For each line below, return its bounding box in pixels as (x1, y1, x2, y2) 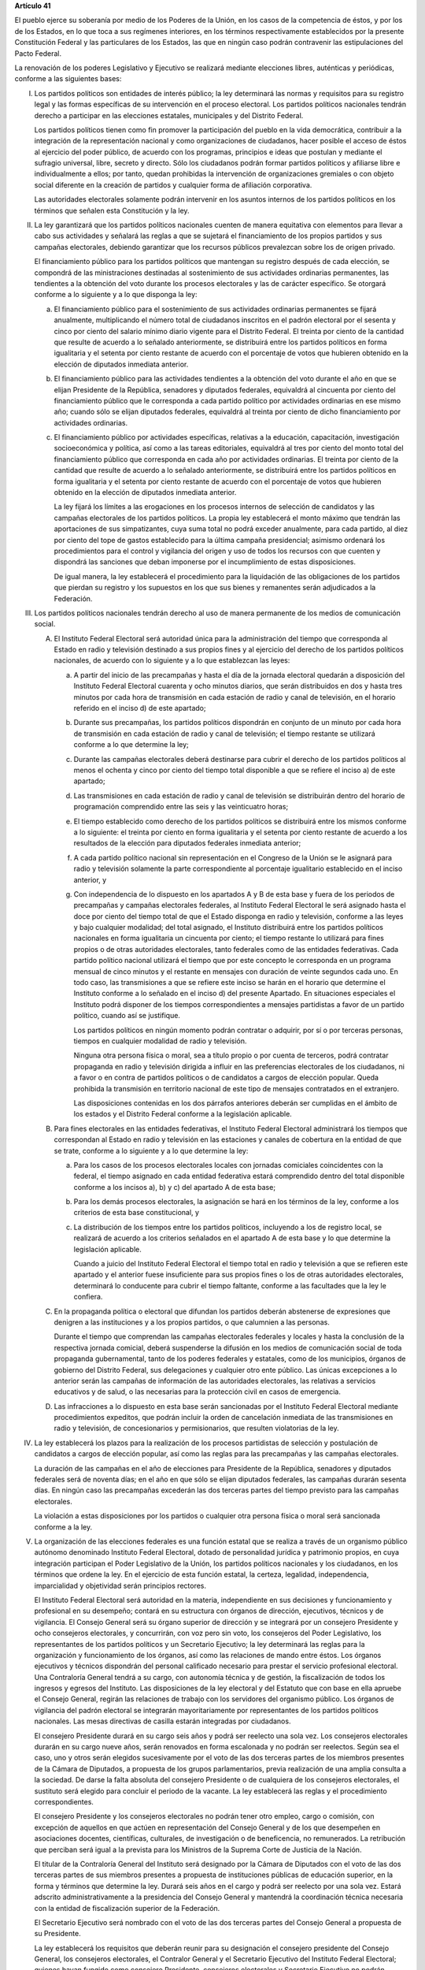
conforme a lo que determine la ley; (73, 740, 189, 749)
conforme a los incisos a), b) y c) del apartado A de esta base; (73, 1182, 275, 1191)
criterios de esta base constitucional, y (73, 1208, 200, 1217)
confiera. (73, 1292, 103, 1302)
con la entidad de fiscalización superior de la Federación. (34, 1903, 220, 1912)
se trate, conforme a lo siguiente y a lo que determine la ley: (54, 1146, 249, 1155)
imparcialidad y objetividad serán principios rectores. (34, 1581, 207, 1590)
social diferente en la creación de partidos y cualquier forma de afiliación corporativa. (34, 180, 312, 189)
